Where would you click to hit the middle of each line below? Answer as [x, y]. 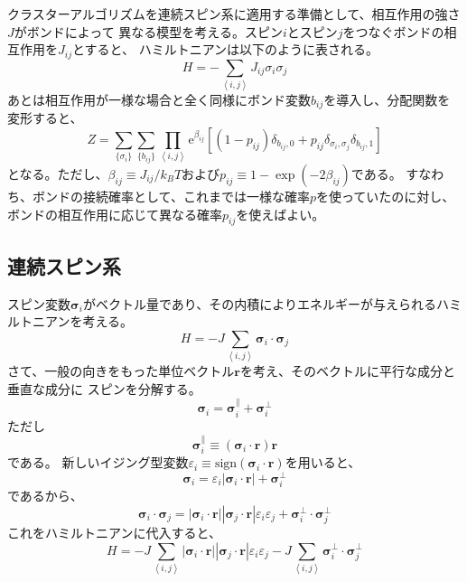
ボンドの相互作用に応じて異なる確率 [115, 214]
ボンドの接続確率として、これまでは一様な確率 [171, 196]
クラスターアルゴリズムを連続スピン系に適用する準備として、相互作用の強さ [234, 14]
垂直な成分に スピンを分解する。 [104, 388]
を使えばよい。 [280, 214]
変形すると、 [45, 118]
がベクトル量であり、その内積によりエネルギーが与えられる [259, 303]
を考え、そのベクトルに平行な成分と [347, 371]
